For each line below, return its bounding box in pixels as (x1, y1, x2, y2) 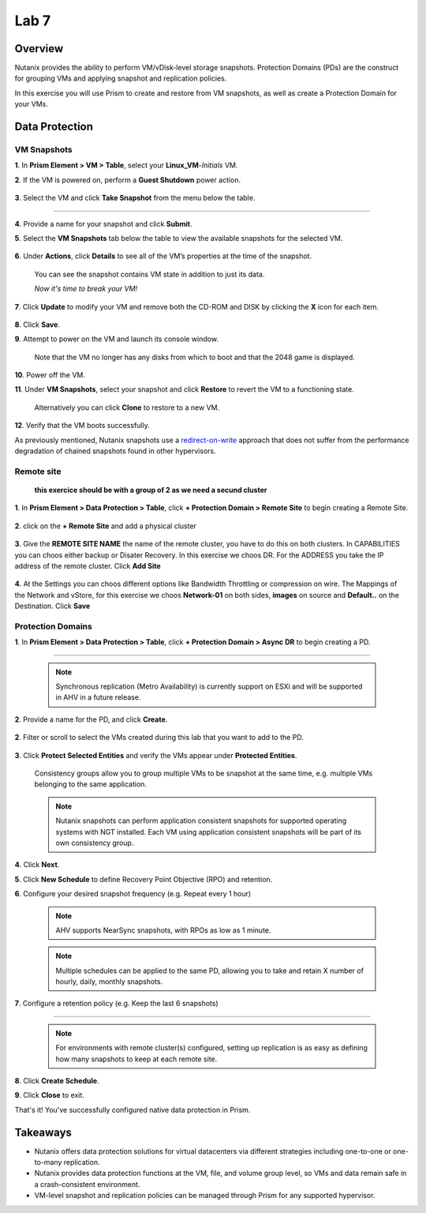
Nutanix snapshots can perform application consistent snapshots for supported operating (55, 816, 347, 825)
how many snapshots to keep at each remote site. (55, 1054, 218, 1064)
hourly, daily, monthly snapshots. (55, 977, 163, 986)
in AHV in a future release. (55, 693, 141, 702)
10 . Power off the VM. (14, 370, 86, 380)
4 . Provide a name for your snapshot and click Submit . (14, 219, 192, 228)
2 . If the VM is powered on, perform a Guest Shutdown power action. (14, 175, 241, 185)
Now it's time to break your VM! (34, 284, 138, 294)
